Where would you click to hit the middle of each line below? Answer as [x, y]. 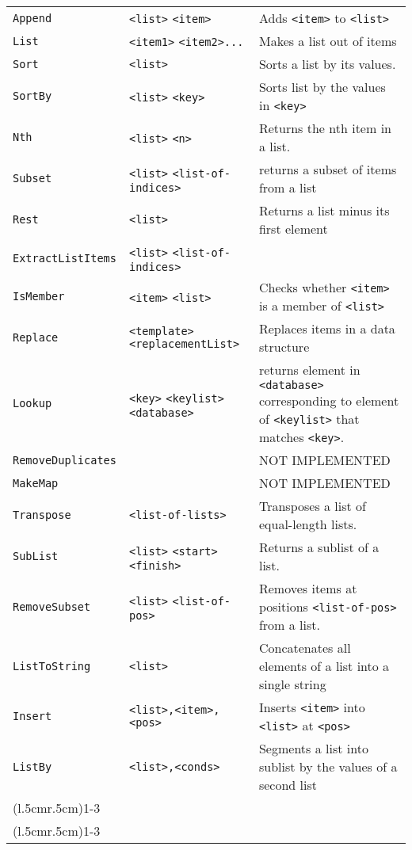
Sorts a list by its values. [327, 64]
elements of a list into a [324, 666]
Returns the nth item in [325, 128]
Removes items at [308, 588]
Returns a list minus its [324, 210]
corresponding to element [329, 400]
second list [288, 785]
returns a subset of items [328, 169]
